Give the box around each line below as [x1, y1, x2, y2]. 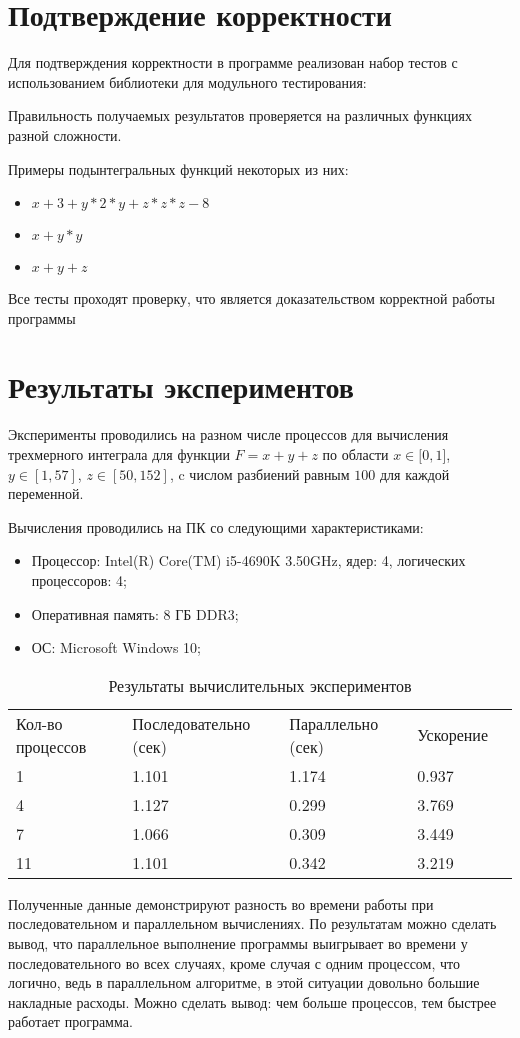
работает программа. [8, 1011, 133, 1032]
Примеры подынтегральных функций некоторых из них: [8, 158, 349, 179]
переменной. [8, 483, 84, 504]
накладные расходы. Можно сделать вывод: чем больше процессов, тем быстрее [8, 991, 497, 1012]
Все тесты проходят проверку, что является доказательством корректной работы [8, 288, 495, 309]
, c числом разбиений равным [169, 463, 350, 484]
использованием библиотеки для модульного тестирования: [8, 71, 367, 92]
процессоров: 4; [31, 569, 127, 590]
